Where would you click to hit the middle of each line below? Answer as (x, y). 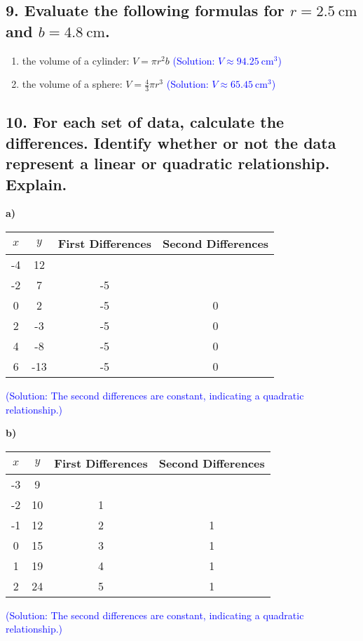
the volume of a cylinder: (76, 60)
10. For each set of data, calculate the (145, 122)
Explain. (36, 184)
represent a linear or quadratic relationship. (168, 163)
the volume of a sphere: (72, 84)
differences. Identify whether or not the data (171, 142)
